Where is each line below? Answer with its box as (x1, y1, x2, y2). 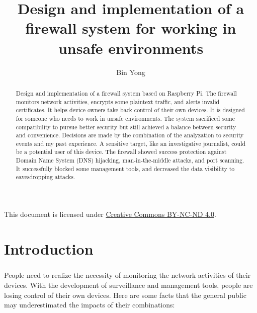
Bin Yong (116, 66, 145, 77)
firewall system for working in (25, 18, 236, 38)
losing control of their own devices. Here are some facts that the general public (4, 289, 246, 300)
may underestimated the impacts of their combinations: (4, 299, 175, 310)
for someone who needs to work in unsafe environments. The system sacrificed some (16, 114, 235, 122)
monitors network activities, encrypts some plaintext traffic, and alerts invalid (16, 97, 220, 106)
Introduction (4, 238, 94, 259)
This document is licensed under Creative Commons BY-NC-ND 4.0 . (4, 209, 216, 219)
